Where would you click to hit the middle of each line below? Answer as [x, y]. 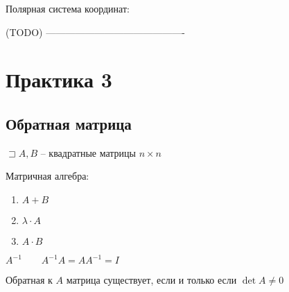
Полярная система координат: [68, 8]
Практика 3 [59, 79]
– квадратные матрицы [88, 152]
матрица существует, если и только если [151, 280]
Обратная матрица [69, 123]
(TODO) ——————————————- [95, 32]
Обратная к [29, 280]
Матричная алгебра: [47, 176]
